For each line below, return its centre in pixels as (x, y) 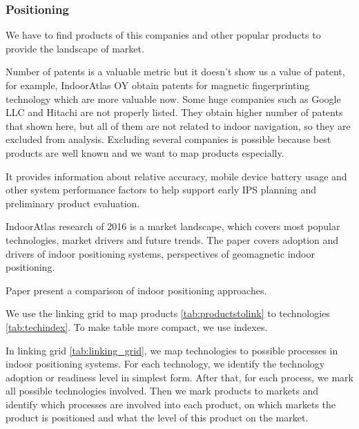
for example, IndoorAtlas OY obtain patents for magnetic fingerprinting (158, 85)
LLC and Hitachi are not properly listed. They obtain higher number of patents (174, 112)
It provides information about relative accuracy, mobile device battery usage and (176, 176)
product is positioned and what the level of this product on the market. (157, 418)
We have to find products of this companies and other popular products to (163, 35)
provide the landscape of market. (75, 48)
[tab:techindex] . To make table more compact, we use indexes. (137, 326)
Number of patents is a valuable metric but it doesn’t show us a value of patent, (175, 71)
